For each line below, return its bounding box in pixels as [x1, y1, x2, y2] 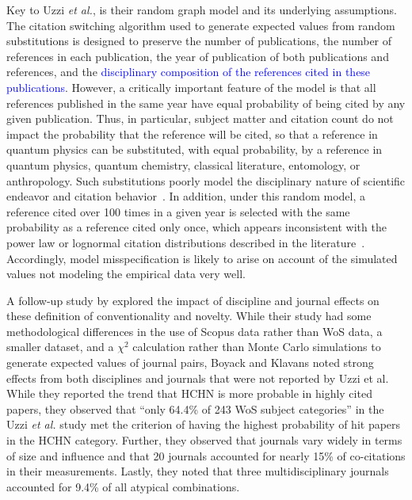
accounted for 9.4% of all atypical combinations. [6, 478, 240, 494]
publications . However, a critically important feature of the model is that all [6, 78, 376, 95]
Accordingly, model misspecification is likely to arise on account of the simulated [6, 250, 398, 266]
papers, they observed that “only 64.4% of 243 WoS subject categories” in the [6, 400, 384, 417]
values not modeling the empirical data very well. [6, 265, 246, 282]
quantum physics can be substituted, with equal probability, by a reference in [6, 141, 383, 158]
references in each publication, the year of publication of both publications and [6, 48, 389, 64]
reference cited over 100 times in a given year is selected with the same [6, 203, 350, 219]
